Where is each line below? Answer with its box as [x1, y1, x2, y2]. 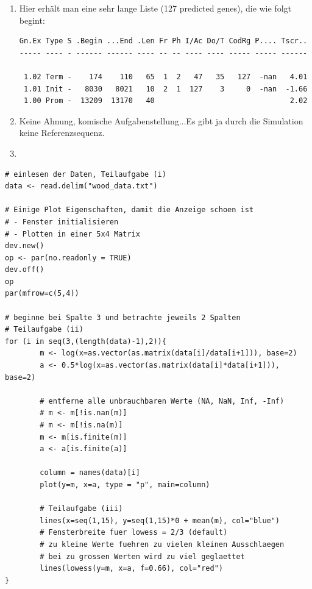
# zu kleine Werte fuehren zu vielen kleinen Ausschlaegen [40, 540, 285, 549]
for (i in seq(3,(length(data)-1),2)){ [5, 337, 166, 346]
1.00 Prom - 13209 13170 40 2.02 [23, 96, 308, 105]
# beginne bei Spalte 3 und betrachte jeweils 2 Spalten [5, 313, 241, 322]
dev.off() [5, 265, 44, 274]
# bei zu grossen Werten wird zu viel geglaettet [40, 552, 245, 561]
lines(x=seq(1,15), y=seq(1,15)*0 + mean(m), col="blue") [40, 516, 280, 525]
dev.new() [5, 241, 44, 251]
